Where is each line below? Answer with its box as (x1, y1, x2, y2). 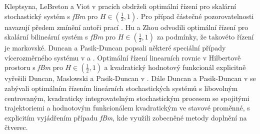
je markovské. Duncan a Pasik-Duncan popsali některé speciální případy (4, 42, 226, 53)
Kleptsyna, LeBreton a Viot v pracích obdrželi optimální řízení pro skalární (4, 1, 236, 11)
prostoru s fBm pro (4, 62, 63, 72)
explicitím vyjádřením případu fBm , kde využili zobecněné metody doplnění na (4, 112, 247, 122)
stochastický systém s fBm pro (4, 10, 98, 21)
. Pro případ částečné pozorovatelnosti (136, 10, 254, 21)
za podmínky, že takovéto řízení (156, 31, 254, 42)
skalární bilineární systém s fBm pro (4, 31, 116, 42)
